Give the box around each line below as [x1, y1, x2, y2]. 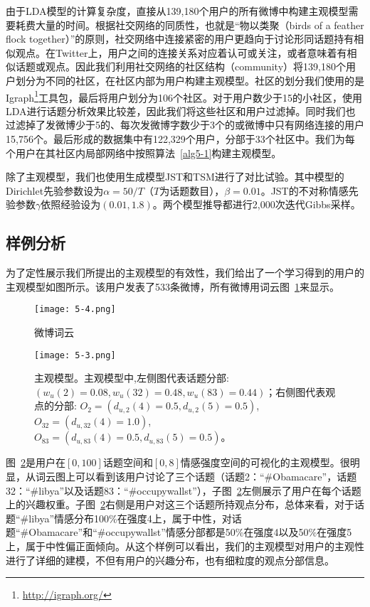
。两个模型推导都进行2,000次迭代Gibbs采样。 [152, 197, 361, 212]
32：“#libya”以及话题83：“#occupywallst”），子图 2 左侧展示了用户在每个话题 [6, 483, 361, 498]
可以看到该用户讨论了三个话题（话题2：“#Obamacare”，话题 [75, 469, 357, 484]
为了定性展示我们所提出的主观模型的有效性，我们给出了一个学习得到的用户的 [6, 265, 364, 280]
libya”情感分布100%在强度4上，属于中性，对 [28, 510, 232, 525]
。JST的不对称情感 [260, 183, 349, 198]
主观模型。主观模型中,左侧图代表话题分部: [34, 370, 229, 385]
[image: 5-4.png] [34, 304, 116, 315]
